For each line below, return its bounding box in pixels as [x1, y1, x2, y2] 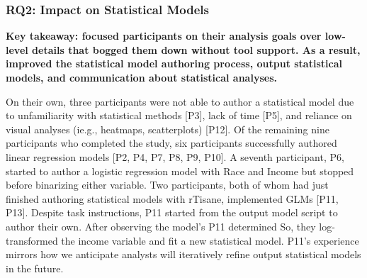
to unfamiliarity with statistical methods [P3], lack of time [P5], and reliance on [6, 108, 352, 123]
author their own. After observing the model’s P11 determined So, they [6, 218, 316, 233]
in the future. [6, 260, 64, 275]
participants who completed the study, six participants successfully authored [6, 135, 337, 150]
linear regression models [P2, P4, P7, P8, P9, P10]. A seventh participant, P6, [6, 149, 344, 164]
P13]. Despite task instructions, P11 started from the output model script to [6, 205, 338, 220]
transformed [6, 233, 58, 248]
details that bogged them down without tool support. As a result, [32, 42, 361, 57]
